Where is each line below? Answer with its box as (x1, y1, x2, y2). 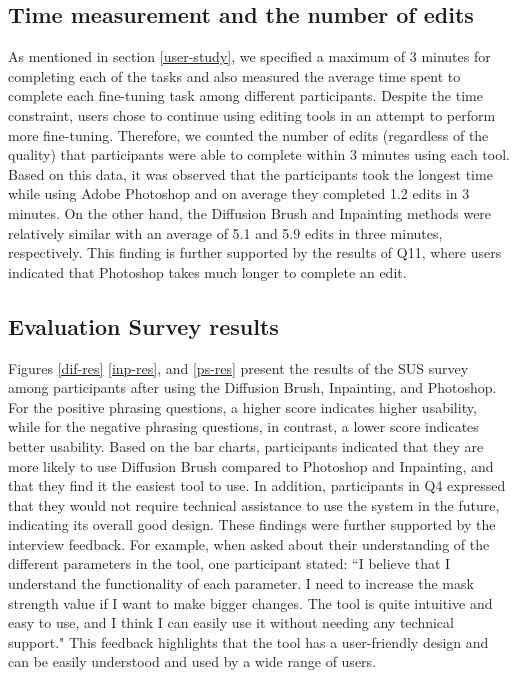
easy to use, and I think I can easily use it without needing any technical (8, 612, 454, 633)
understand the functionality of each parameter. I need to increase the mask (8, 573, 474, 594)
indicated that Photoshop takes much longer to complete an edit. (8, 261, 407, 282)
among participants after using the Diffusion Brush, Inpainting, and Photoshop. (8, 377, 497, 398)
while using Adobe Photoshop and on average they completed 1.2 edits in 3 (8, 183, 470, 204)
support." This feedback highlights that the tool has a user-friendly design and (8, 631, 489, 652)
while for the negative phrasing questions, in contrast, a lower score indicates (8, 416, 479, 437)
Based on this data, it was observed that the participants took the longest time (8, 163, 493, 184)
